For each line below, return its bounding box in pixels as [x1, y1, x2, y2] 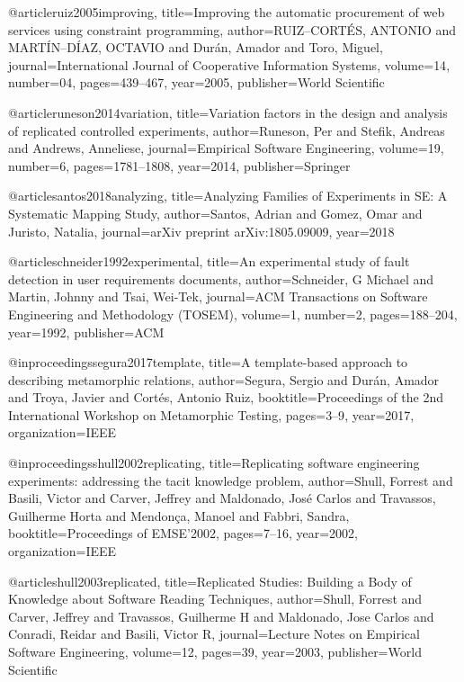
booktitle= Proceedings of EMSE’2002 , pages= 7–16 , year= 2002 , [8, 524, 359, 543]
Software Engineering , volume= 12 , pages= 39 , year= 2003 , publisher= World [8, 642, 422, 660]
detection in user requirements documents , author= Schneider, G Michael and [8, 269, 434, 288]
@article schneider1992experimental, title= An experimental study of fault [8, 252, 410, 271]
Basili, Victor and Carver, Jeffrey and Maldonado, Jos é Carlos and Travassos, [8, 489, 436, 507]
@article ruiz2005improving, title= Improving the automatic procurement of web [8, 3, 445, 21]
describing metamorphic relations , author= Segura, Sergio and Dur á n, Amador [8, 370, 440, 389]
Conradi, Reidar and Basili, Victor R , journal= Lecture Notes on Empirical [8, 624, 420, 643]
